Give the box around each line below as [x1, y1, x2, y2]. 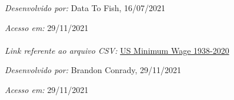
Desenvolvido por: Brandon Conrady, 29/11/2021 [5, 64, 182, 76]
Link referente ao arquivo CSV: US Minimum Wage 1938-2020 [5, 44, 229, 56]
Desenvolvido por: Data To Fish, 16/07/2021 [5, 2, 166, 13]
